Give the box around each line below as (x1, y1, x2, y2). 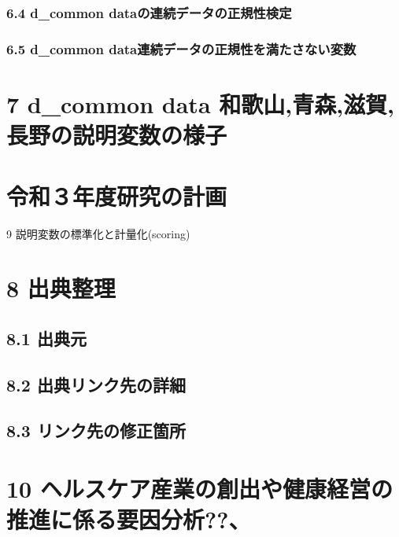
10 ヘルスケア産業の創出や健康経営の (6, 472, 393, 504)
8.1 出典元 (6, 326, 87, 350)
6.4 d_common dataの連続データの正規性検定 (6, 2, 292, 22)
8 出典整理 (6, 272, 116, 304)
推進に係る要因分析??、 (6, 503, 251, 535)
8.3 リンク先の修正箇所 (6, 418, 186, 443)
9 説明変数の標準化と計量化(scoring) (6, 226, 190, 242)
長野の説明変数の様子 (6, 119, 227, 151)
